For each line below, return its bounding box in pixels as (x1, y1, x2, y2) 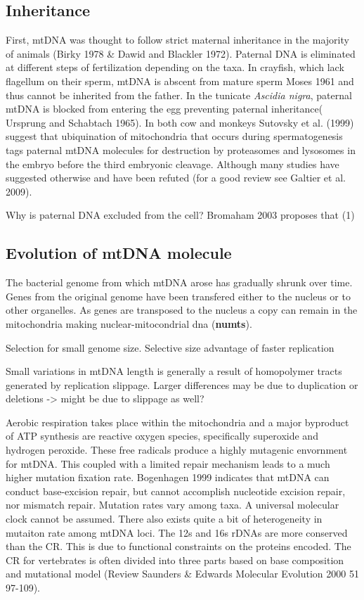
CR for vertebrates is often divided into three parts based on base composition (6, 552, 344, 567)
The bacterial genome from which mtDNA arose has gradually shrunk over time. (6, 275, 353, 290)
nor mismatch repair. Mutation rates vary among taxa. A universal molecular (6, 497, 339, 512)
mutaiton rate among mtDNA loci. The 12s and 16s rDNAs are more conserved (6, 525, 348, 540)
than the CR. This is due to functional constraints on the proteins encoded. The (6, 539, 351, 554)
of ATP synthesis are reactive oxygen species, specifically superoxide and (6, 428, 318, 443)
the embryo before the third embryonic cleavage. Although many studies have (6, 156, 339, 171)
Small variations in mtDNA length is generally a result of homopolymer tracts (6, 364, 342, 378)
